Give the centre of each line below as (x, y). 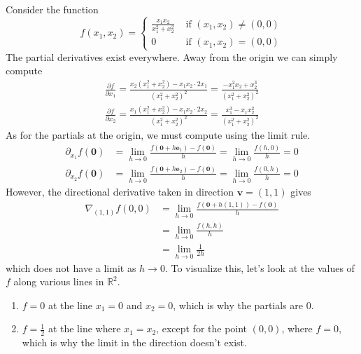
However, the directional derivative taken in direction (120, 192)
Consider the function (52, 9)
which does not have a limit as (71, 267)
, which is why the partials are (238, 305)
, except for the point (202, 328)
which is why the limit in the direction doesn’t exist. (134, 342)
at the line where (84, 328)
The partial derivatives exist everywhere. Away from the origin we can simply (172, 56)
